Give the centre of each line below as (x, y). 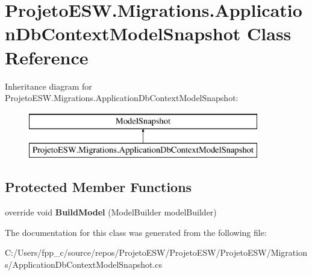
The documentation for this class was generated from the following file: (136, 232)
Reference (47, 57)
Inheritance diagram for (48, 86)
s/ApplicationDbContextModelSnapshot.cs (84, 264)
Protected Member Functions (98, 187)
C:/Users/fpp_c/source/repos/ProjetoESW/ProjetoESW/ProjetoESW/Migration (156, 252)
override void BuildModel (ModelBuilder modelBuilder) (111, 212)
